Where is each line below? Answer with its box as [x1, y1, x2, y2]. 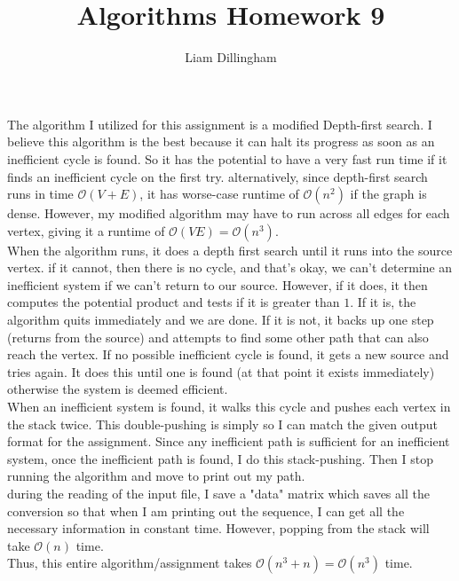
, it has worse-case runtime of [139, 185, 299, 203]
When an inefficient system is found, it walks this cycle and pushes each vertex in [7, 397, 451, 416]
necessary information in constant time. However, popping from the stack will [7, 519, 430, 538]
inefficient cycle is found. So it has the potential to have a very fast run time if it [7, 149, 447, 168]
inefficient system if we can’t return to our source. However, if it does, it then [7, 275, 428, 294]
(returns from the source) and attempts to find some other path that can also [7, 327, 429, 346]
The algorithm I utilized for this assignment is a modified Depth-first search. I [7, 114, 432, 133]
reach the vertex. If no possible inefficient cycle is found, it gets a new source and [7, 345, 449, 364]
